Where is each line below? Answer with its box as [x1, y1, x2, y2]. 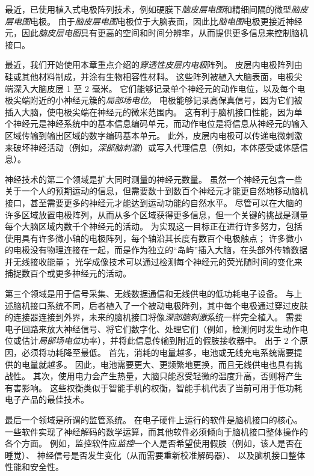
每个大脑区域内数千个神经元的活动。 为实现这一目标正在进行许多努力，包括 [5, 220, 303, 233]
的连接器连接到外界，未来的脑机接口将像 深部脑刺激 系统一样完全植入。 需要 [5, 311, 303, 323]
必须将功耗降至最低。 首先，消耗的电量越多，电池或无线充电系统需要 [21, 346, 294, 359]
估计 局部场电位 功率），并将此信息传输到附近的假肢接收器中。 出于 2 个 [21, 334, 300, 347]
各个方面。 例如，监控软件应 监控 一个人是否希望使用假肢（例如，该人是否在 [5, 437, 303, 450]
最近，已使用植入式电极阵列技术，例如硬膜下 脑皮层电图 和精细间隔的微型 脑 [5, 3, 300, 15]
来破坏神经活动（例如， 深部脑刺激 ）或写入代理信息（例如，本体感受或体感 [5, 141, 300, 153]
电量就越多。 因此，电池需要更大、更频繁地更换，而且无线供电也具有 [21, 358, 294, 370]
